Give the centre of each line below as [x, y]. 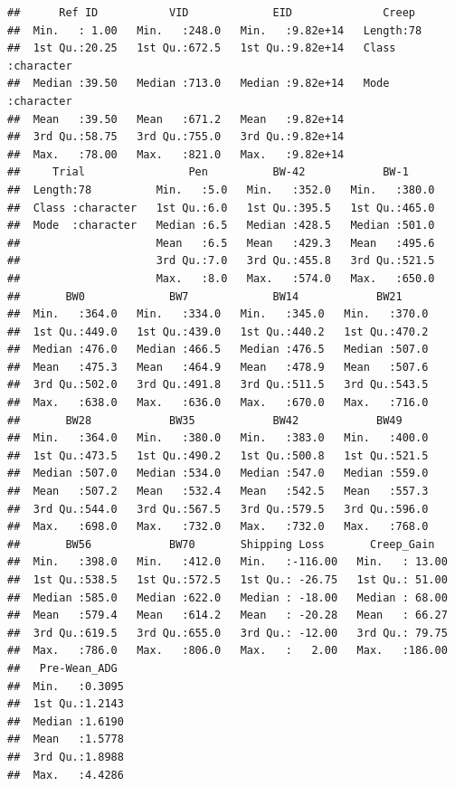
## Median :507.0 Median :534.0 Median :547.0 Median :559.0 [218, 473]
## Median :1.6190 [66, 721]
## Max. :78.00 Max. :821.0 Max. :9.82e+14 [176, 154]
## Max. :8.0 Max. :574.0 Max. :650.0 [221, 278]
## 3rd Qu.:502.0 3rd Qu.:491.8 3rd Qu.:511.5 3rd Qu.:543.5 [218, 385]
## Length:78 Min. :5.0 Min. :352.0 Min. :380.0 [221, 189]
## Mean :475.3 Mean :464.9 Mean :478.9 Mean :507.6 [218, 367]
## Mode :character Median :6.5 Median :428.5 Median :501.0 [221, 226]
